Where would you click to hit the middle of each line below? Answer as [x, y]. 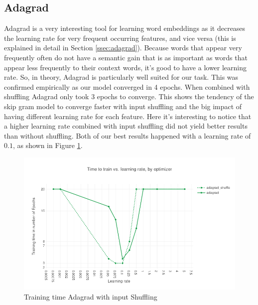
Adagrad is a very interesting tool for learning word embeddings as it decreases [125, 28]
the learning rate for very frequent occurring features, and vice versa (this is [120, 38]
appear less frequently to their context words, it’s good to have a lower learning [126, 67]
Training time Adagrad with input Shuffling [91, 296]
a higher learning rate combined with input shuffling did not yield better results [126, 126]
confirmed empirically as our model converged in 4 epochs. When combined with [127, 86]
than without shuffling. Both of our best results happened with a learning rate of [128, 135]
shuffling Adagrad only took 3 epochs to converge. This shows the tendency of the [129, 96]
